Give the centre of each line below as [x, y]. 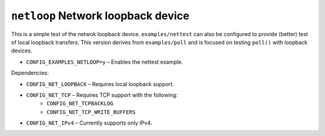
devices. [22, 51]
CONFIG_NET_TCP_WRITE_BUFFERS [91, 112]
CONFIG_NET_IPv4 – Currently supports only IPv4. [89, 123]
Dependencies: [30, 73]
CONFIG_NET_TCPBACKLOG [80, 104]
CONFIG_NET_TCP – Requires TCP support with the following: [102, 95]
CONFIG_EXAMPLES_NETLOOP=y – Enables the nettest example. [104, 62]
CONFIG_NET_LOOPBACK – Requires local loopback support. [100, 84]
